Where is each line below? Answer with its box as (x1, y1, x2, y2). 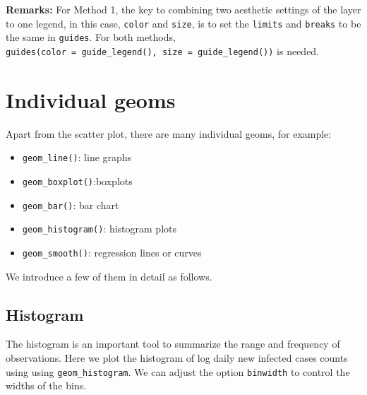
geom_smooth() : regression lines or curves (22, 244, 202, 259)
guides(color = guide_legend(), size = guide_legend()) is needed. (6, 43, 320, 58)
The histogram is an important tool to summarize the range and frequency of (6, 336, 340, 351)
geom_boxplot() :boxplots (22, 173, 133, 188)
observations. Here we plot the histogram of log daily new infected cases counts (6, 350, 348, 365)
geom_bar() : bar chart (22, 197, 119, 212)
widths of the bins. (6, 378, 87, 393)
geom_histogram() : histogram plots (22, 221, 176, 236)
